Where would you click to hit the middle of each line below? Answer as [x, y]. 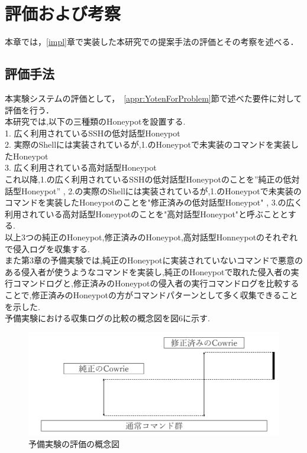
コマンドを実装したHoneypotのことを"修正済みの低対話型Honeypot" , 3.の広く [154, 202]
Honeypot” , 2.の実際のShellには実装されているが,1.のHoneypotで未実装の [161, 190]
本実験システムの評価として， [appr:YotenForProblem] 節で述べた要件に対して [153, 98]
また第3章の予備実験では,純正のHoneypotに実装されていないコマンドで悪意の [154, 260]
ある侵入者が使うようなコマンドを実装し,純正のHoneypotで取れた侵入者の [148, 271]
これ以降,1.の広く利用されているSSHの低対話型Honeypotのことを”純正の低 [148, 179]
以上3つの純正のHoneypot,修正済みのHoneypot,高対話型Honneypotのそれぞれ [151, 237]
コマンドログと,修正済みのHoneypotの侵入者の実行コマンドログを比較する [156, 283]
